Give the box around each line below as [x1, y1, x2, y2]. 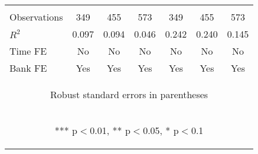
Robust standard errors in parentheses [50, 88, 208, 101]
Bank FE [9, 61, 47, 75]
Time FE [9, 44, 47, 58]
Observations [9, 10, 63, 24]
